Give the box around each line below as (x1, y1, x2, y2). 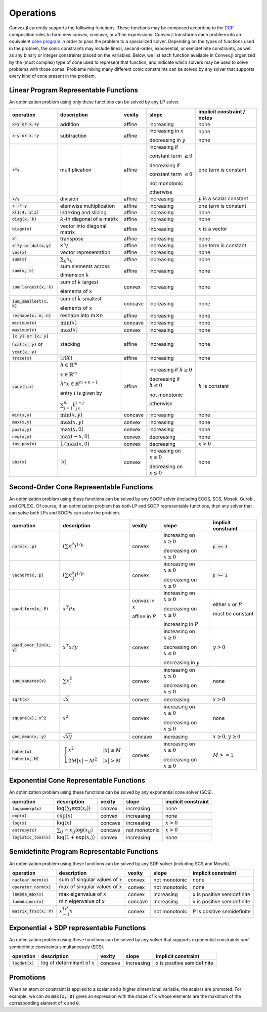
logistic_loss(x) (12, 835, 51, 840)
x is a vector (198, 225, 227, 232)
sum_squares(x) (12, 678, 46, 684)
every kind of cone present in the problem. (9, 73, 96, 79)
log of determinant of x (41, 960, 95, 966)
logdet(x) (12, 960, 35, 966)
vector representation (60, 249, 111, 256)
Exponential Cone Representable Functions (9, 776, 145, 784)
